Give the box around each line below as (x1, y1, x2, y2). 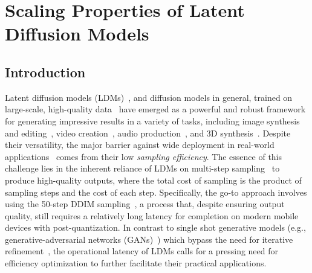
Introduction (5, 62, 86, 81)
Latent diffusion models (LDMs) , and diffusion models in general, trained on (5, 91, 293, 103)
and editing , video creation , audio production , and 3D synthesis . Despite (5, 126, 291, 139)
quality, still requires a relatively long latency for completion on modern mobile (5, 209, 299, 222)
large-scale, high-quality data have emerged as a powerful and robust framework (5, 103, 306, 115)
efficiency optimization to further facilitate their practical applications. (5, 257, 267, 269)
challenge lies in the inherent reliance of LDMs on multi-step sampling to (5, 162, 280, 175)
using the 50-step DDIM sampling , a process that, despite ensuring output (5, 198, 285, 210)
